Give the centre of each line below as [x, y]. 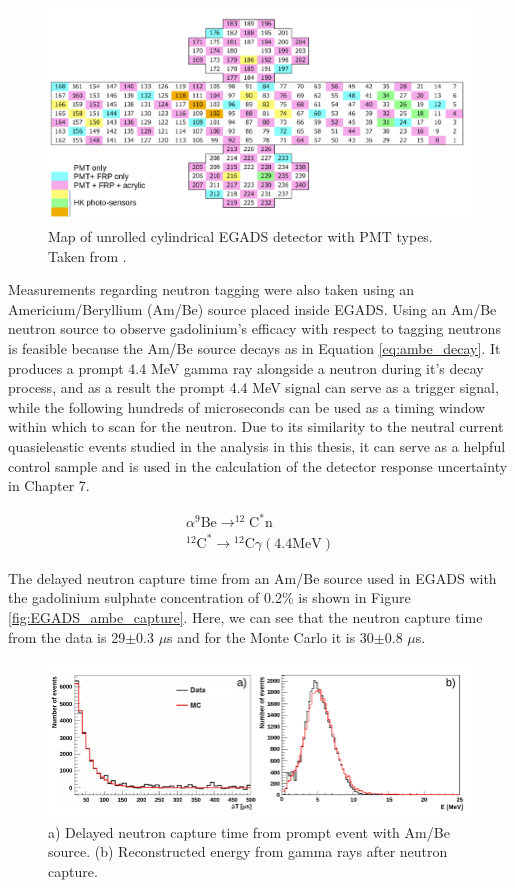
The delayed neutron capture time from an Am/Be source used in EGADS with [252, 577]
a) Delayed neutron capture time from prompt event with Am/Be [249, 831]
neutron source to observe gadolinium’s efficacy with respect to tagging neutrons [254, 328]
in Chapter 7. [49, 485]
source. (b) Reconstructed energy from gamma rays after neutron [248, 851]
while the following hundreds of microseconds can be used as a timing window [247, 406]
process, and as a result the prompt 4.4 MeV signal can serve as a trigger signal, [253, 387]
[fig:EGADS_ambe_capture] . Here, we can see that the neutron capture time [245, 617]
